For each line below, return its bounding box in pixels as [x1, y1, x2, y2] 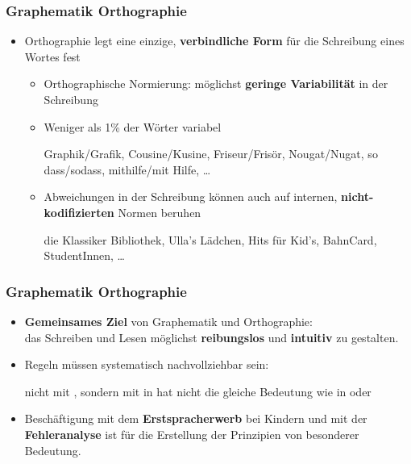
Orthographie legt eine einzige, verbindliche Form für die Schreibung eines [24, 32, 405, 49]
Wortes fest [24, 48, 81, 65]
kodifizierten [44, 203, 114, 220]
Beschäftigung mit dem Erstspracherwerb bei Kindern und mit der [24, 410, 367, 427]
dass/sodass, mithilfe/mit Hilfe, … [44, 161, 211, 178]
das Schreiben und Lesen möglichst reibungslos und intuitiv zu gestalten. [24, 328, 399, 345]
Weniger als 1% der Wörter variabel [44, 118, 222, 135]
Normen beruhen [118, 203, 201, 220]
